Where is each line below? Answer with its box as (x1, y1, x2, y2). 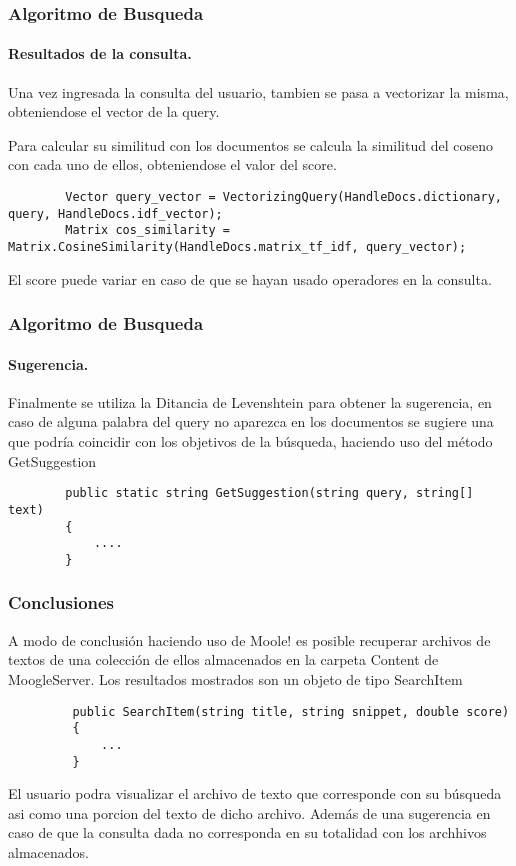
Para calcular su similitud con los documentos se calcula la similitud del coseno (8, 134, 493, 155)
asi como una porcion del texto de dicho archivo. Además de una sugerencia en (8, 802, 491, 823)
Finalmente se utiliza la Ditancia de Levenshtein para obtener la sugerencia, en (8, 391, 492, 412)
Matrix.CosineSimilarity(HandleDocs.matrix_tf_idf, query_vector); (8, 239, 467, 254)
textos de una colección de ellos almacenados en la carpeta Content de (8, 649, 439, 670)
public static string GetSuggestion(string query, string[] (65, 486, 474, 501)
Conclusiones (8, 590, 115, 615)
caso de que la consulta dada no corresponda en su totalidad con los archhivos (8, 822, 487, 843)
